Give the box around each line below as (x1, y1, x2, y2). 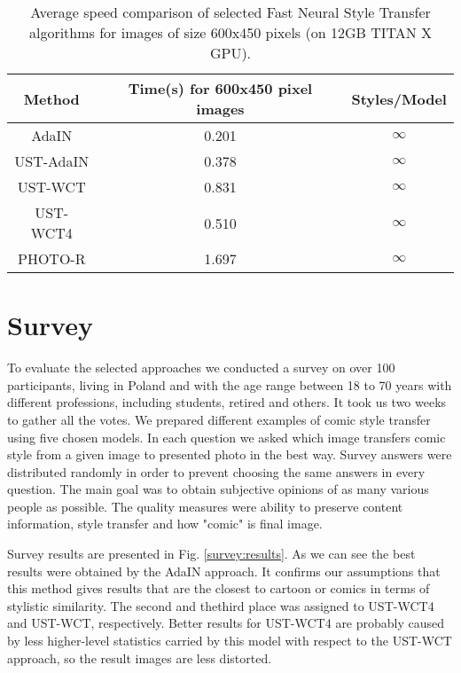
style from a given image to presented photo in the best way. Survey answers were (7, 445, 452, 464)
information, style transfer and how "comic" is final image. (7, 514, 323, 533)
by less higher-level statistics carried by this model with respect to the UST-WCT (7, 631, 452, 650)
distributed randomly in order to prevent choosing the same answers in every (7, 462, 426, 481)
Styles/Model (351, 88, 447, 109)
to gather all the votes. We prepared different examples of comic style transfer (7, 410, 431, 428)
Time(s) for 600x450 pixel (128, 78, 313, 98)
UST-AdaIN (14, 151, 90, 171)
